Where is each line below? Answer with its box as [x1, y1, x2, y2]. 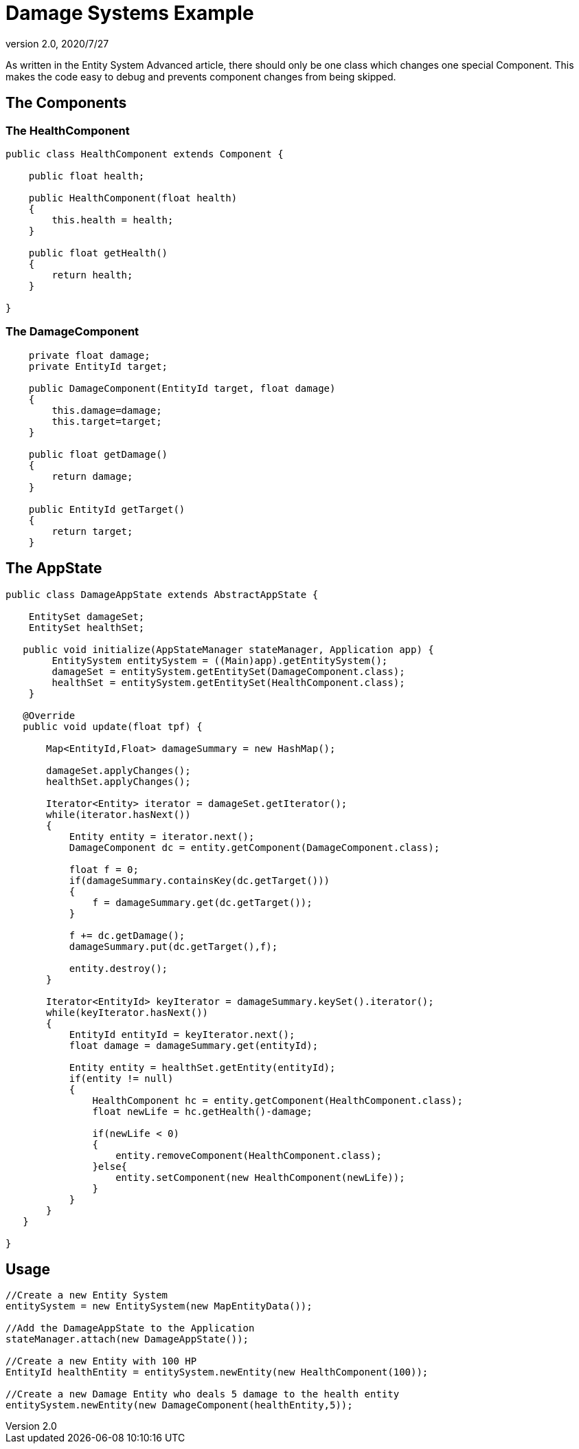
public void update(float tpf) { [23, 720, 203, 732]
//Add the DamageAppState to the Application [5, 1323, 255, 1334]
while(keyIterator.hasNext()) [46, 1006, 209, 1018]
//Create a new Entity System [5, 1290, 168, 1301]
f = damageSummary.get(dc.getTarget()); [92, 896, 313, 908]
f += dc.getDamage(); [69, 929, 185, 941]
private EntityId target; [28, 360, 168, 372]
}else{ [92, 1160, 128, 1172]
